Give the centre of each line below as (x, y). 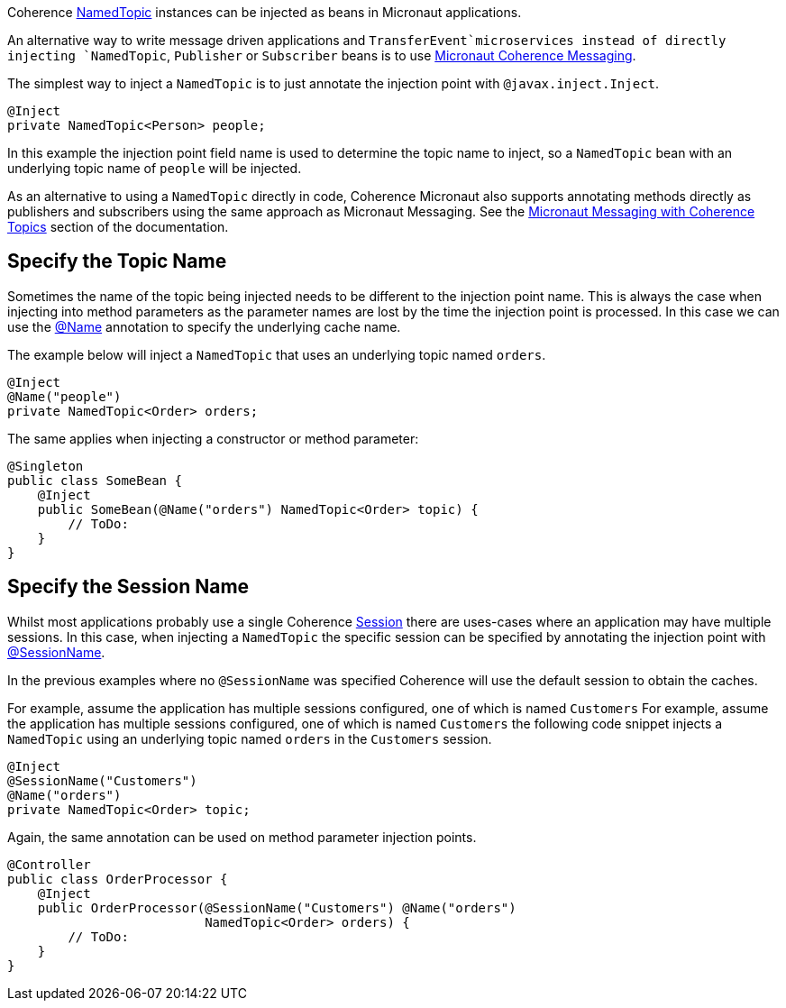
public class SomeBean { (95, 480)
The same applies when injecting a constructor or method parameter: (213, 438)
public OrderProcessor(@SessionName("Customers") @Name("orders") (277, 907)
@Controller (49, 864)
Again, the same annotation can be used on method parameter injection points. (242, 837)
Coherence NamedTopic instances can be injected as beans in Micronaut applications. (265, 12)
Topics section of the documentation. (118, 227)
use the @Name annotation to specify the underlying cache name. (204, 326)
